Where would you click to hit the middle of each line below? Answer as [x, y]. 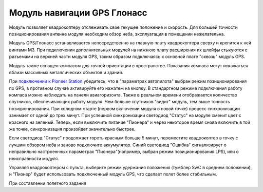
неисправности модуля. [34, 158]
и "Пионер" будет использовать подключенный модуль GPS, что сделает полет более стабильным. [113, 174]
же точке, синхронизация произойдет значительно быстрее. [72, 129]
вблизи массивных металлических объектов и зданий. [66, 72]
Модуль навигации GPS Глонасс [78, 13]
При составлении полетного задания [47, 183]
